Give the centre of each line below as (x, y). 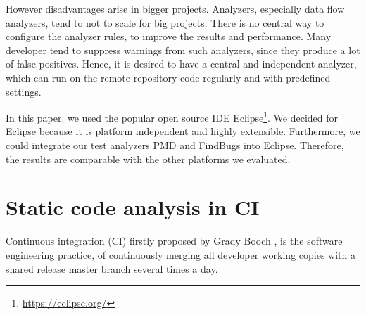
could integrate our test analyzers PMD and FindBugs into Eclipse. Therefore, (175, 145)
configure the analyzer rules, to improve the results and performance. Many (169, 36)
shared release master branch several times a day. (112, 268)
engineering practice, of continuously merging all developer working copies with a (181, 254)
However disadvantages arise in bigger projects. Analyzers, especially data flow (175, 8)
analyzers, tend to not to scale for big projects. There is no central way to (165, 22)
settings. (24, 91)
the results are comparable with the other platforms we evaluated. (148, 159)
